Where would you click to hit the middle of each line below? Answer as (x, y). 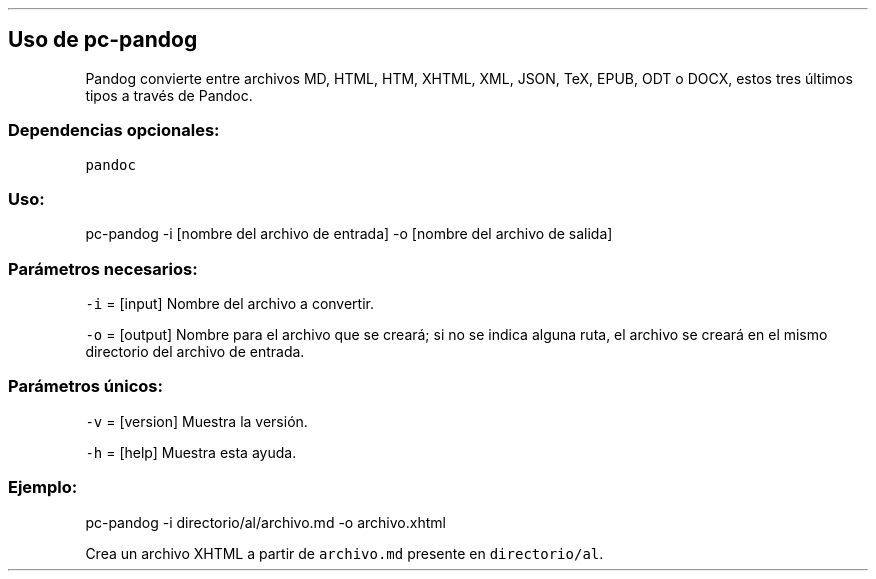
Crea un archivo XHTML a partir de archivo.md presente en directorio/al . (344, 553)
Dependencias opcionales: (114, 130)
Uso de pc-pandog (103, 40)
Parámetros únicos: (85, 386)
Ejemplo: (43, 487)
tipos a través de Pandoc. (169, 95)
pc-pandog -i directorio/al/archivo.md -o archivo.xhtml (265, 522)
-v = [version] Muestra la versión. (196, 421)
